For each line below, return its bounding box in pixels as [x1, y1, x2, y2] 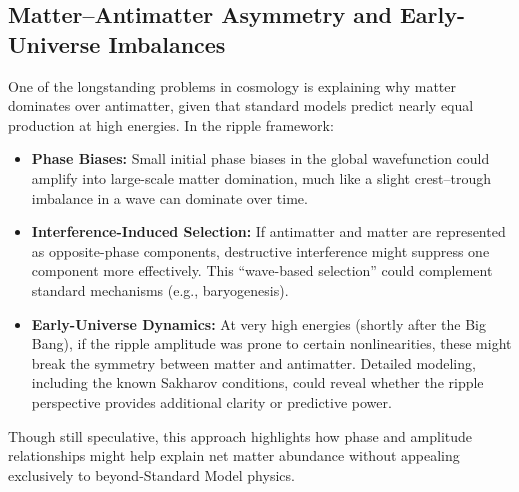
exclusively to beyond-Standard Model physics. [8, 464, 295, 485]
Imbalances [108, 28, 226, 59]
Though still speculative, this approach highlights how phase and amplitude [8, 425, 473, 446]
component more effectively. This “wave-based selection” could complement [31, 260, 493, 281]
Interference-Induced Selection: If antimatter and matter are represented [31, 221, 506, 242]
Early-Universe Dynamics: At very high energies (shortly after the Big [31, 313, 486, 334]
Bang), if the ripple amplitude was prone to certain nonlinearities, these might [31, 333, 512, 354]
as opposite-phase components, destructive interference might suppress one [31, 240, 490, 261]
